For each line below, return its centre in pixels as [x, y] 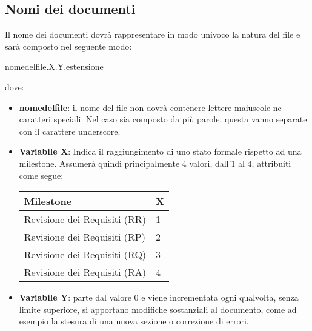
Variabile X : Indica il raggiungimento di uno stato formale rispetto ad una [160, 151]
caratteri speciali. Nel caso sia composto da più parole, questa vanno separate [163, 119]
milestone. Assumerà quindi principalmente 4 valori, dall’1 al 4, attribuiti [155, 163]
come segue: [41, 175]
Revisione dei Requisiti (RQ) [85, 255]
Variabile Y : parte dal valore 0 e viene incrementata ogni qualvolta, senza [159, 297]
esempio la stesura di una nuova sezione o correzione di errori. [134, 321]
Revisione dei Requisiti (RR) [85, 219]
